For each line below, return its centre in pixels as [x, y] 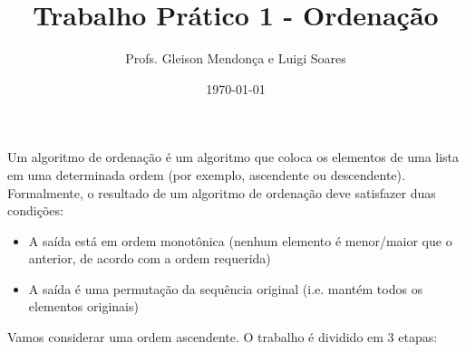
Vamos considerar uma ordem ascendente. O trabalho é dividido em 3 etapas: [223, 337]
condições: [35, 210]
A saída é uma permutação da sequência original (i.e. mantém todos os [226, 288]
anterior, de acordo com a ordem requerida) [150, 258]
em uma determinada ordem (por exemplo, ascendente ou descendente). [206, 174]
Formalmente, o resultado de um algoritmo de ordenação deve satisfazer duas [222, 192]
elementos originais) [83, 306]
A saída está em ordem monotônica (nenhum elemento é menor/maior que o [240, 240]
